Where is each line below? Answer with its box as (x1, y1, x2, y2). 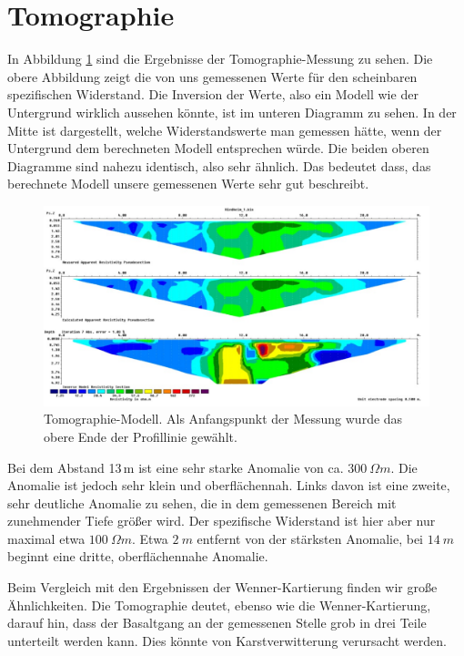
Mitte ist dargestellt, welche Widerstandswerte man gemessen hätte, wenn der (7, 120, 442, 139)
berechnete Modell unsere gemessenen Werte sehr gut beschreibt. (7, 174, 369, 193)
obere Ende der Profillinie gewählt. (44, 426, 237, 446)
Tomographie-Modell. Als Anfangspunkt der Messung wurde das (44, 409, 403, 428)
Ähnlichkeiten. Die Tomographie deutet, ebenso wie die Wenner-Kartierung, (7, 595, 431, 614)
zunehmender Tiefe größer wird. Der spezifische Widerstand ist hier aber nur (7, 511, 436, 530)
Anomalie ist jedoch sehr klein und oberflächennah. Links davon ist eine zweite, (7, 476, 450, 495)
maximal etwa (7, 528, 86, 548)
